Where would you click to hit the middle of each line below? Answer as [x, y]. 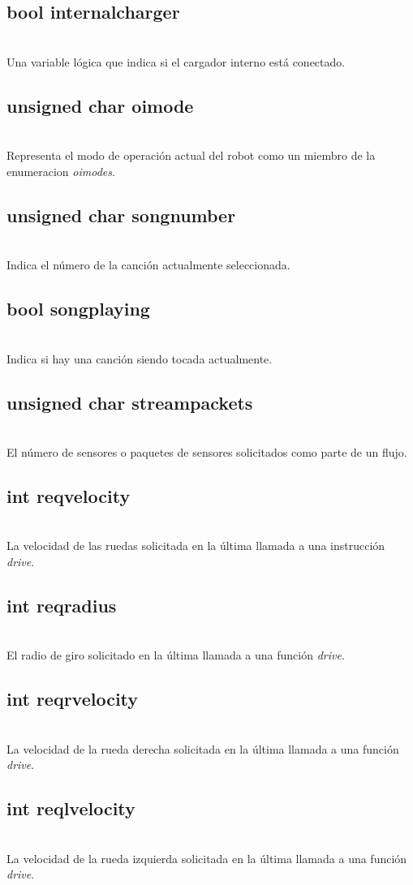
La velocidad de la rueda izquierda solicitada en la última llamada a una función [207, 858]
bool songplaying [78, 309]
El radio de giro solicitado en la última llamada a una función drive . [176, 655]
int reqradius [62, 605]
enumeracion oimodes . [61, 171]
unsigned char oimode [100, 105]
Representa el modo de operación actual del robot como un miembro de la [191, 155]
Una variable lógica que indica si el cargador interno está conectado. [176, 61]
